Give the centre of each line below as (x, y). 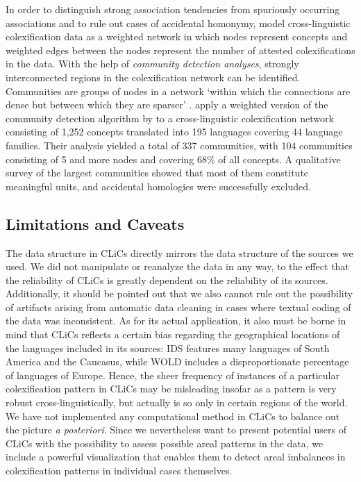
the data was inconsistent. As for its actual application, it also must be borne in (176, 321)
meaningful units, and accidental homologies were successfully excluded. (158, 186)
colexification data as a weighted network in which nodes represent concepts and (177, 36)
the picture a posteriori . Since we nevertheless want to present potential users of (176, 430)
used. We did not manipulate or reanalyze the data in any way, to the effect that (177, 266)
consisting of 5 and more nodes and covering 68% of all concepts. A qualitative (173, 159)
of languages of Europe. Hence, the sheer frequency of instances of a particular (173, 375)
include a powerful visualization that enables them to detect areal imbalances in (176, 457)
